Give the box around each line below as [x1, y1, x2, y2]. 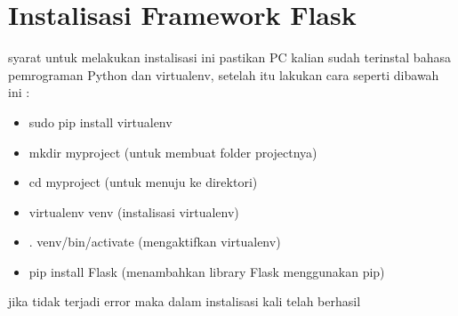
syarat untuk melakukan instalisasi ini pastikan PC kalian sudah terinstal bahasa [8, 48, 451, 67]
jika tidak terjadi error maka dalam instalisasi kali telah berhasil [8, 292, 361, 311]
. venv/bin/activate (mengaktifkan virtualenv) [28, 232, 281, 251]
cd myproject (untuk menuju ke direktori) [28, 173, 258, 191]
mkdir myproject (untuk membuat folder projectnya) [28, 142, 317, 161]
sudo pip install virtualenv [28, 112, 173, 131]
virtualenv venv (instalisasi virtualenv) [28, 202, 239, 221]
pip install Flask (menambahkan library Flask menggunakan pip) [28, 262, 385, 280]
